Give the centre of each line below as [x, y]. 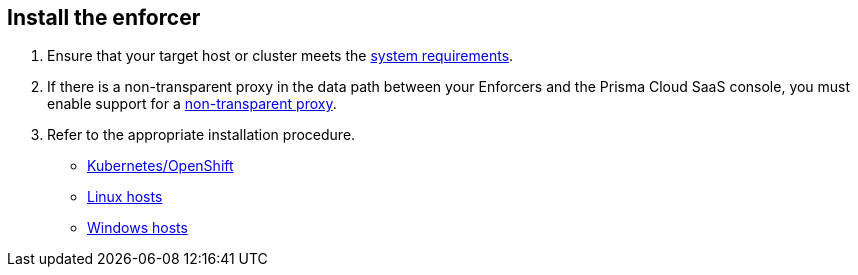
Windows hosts [137, 228]
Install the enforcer [104, 17]
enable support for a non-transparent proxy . [192, 104]
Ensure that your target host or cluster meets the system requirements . [280, 56]
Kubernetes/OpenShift [160, 166]
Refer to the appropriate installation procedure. [201, 135]
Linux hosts [125, 197]
